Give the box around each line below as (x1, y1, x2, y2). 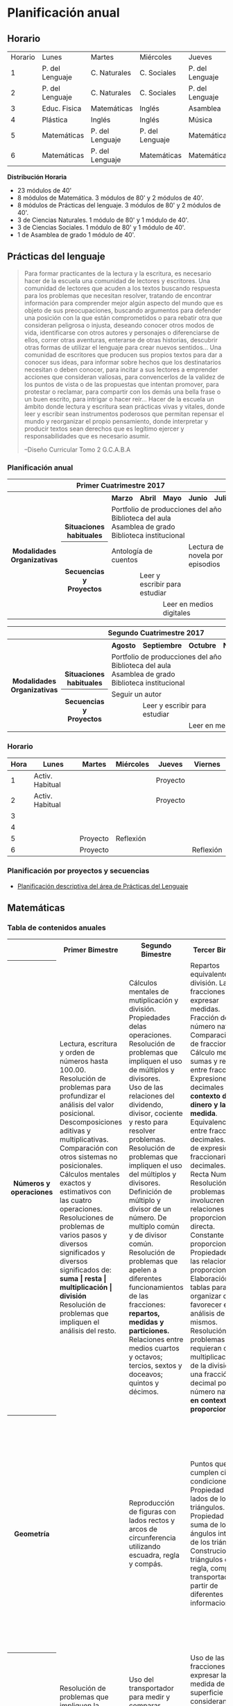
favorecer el (190, 1300, 230, 1309)
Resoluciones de (60, 1213, 114, 1222)
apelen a (128, 1265, 157, 1275)
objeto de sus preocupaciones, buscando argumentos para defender (24, 306, 221, 314)
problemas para (60, 1083, 111, 1092)
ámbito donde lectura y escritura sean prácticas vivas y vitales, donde (24, 402, 225, 410)
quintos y (128, 1378, 159, 1388)
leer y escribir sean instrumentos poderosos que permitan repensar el (24, 409, 224, 418)
